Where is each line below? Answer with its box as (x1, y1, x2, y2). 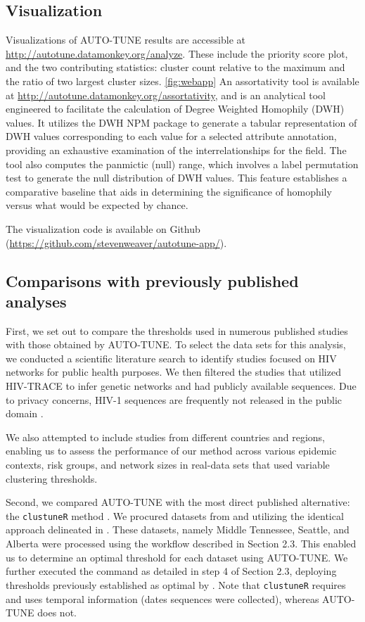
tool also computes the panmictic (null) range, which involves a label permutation (6, 156, 359, 171)
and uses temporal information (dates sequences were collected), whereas (6, 591, 319, 606)
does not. (37, 605, 77, 620)
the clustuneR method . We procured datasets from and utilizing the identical (6, 508, 344, 523)
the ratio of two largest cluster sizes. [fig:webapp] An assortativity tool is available (6, 73, 359, 88)
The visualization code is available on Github (6, 221, 200, 236)
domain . (6, 406, 44, 421)
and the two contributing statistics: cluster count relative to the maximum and (6, 60, 345, 75)
